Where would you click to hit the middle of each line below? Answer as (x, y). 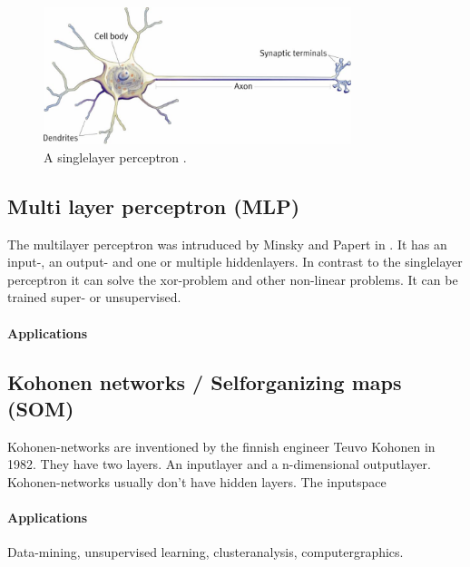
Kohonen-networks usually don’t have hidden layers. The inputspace (197, 481)
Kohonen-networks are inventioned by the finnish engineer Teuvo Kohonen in (221, 446)
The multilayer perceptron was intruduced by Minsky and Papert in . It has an (227, 244)
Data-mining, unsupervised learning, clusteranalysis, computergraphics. (206, 552)
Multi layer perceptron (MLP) (154, 205)
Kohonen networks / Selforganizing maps (205, 381)
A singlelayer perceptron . (115, 156)
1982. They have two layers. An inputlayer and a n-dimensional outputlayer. (219, 464)
